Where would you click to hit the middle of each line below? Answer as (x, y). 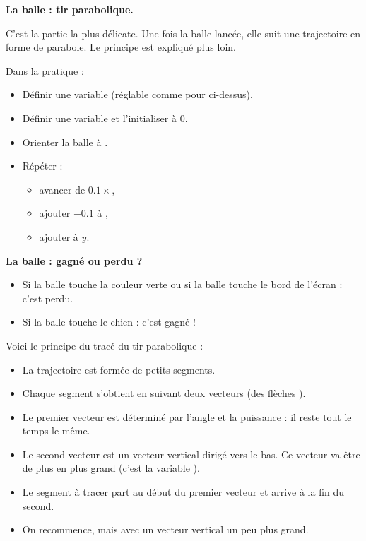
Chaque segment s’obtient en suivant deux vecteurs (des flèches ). (164, 393)
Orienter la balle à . (65, 142)
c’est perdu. (48, 298)
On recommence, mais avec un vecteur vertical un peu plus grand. (165, 529)
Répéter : (42, 166)
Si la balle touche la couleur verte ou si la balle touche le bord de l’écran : (182, 284)
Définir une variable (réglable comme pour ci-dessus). (137, 94)
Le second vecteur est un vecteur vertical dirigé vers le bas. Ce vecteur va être (191, 454)
